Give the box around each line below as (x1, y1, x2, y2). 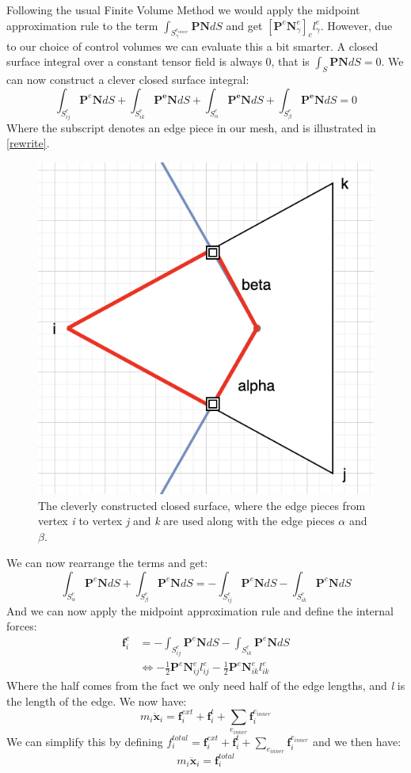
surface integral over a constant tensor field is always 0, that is (6, 53, 310, 70)
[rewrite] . (6, 135, 50, 151)
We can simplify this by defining (6, 733, 163, 749)
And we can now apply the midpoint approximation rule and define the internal (6, 602, 394, 619)
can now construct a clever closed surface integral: (6, 71, 249, 88)
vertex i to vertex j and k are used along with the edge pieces (38, 512, 335, 529)
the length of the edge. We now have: (6, 692, 187, 709)
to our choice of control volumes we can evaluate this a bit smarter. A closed (6, 37, 379, 54)
